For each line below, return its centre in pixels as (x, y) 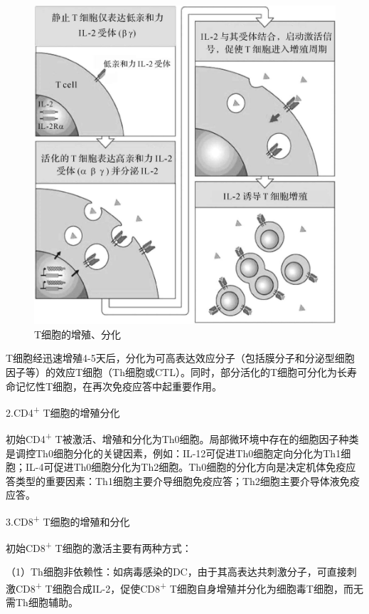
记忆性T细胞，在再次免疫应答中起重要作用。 (119, 386)
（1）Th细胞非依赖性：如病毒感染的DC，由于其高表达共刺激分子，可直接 (176, 572)
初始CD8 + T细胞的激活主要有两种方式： (99, 547)
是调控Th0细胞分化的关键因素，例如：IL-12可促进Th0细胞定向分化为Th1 (173, 453)
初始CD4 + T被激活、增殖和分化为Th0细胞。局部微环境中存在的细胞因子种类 (182, 438)
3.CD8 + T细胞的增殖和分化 (68, 520)
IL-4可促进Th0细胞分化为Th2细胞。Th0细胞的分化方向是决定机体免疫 (186, 467)
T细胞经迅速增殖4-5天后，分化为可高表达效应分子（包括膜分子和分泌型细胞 (180, 358)
